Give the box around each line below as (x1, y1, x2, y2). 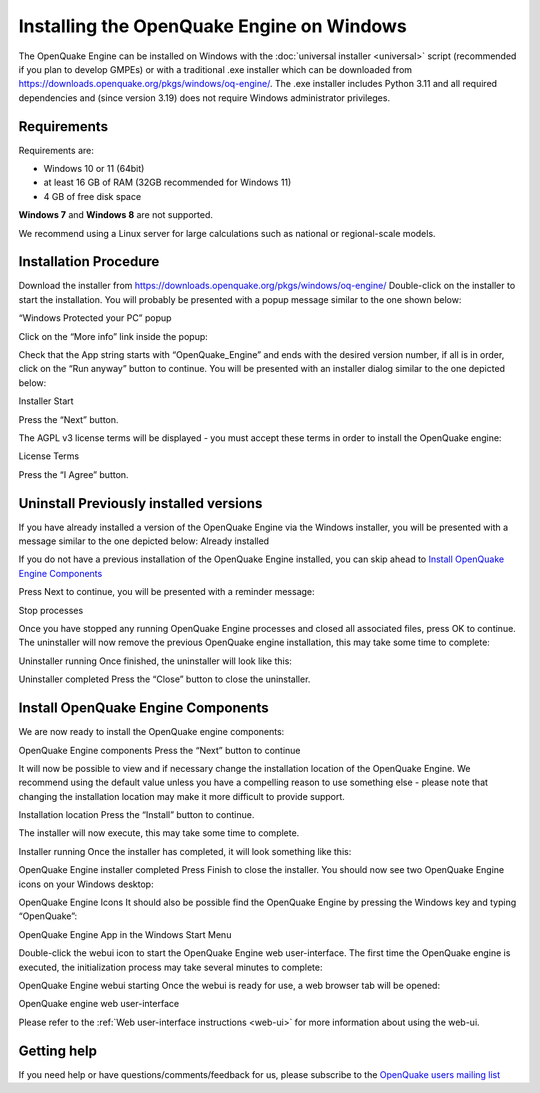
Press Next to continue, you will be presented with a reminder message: (18, 586, 315, 598)
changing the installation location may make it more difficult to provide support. (18, 790, 345, 802)
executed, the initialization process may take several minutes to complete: (18, 961, 323, 973)
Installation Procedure (18, 253, 160, 270)
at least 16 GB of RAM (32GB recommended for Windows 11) (43, 176, 292, 189)
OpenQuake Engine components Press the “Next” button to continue (18, 744, 301, 756)
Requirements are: (18, 144, 94, 156)
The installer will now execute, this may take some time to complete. (18, 827, 300, 839)
